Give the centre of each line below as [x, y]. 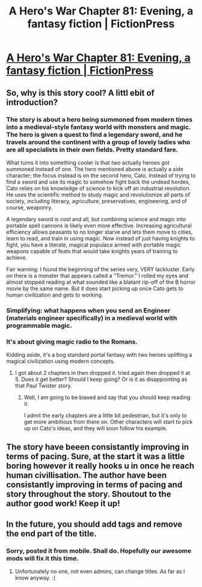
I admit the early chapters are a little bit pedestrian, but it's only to [106, 416]
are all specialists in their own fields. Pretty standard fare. [92, 149]
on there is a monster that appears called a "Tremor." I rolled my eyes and [97, 275]
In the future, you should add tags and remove [94, 524]
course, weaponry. [29, 207]
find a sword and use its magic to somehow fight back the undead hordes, [98, 181]
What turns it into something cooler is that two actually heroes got [88, 162]
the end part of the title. [52, 534]
